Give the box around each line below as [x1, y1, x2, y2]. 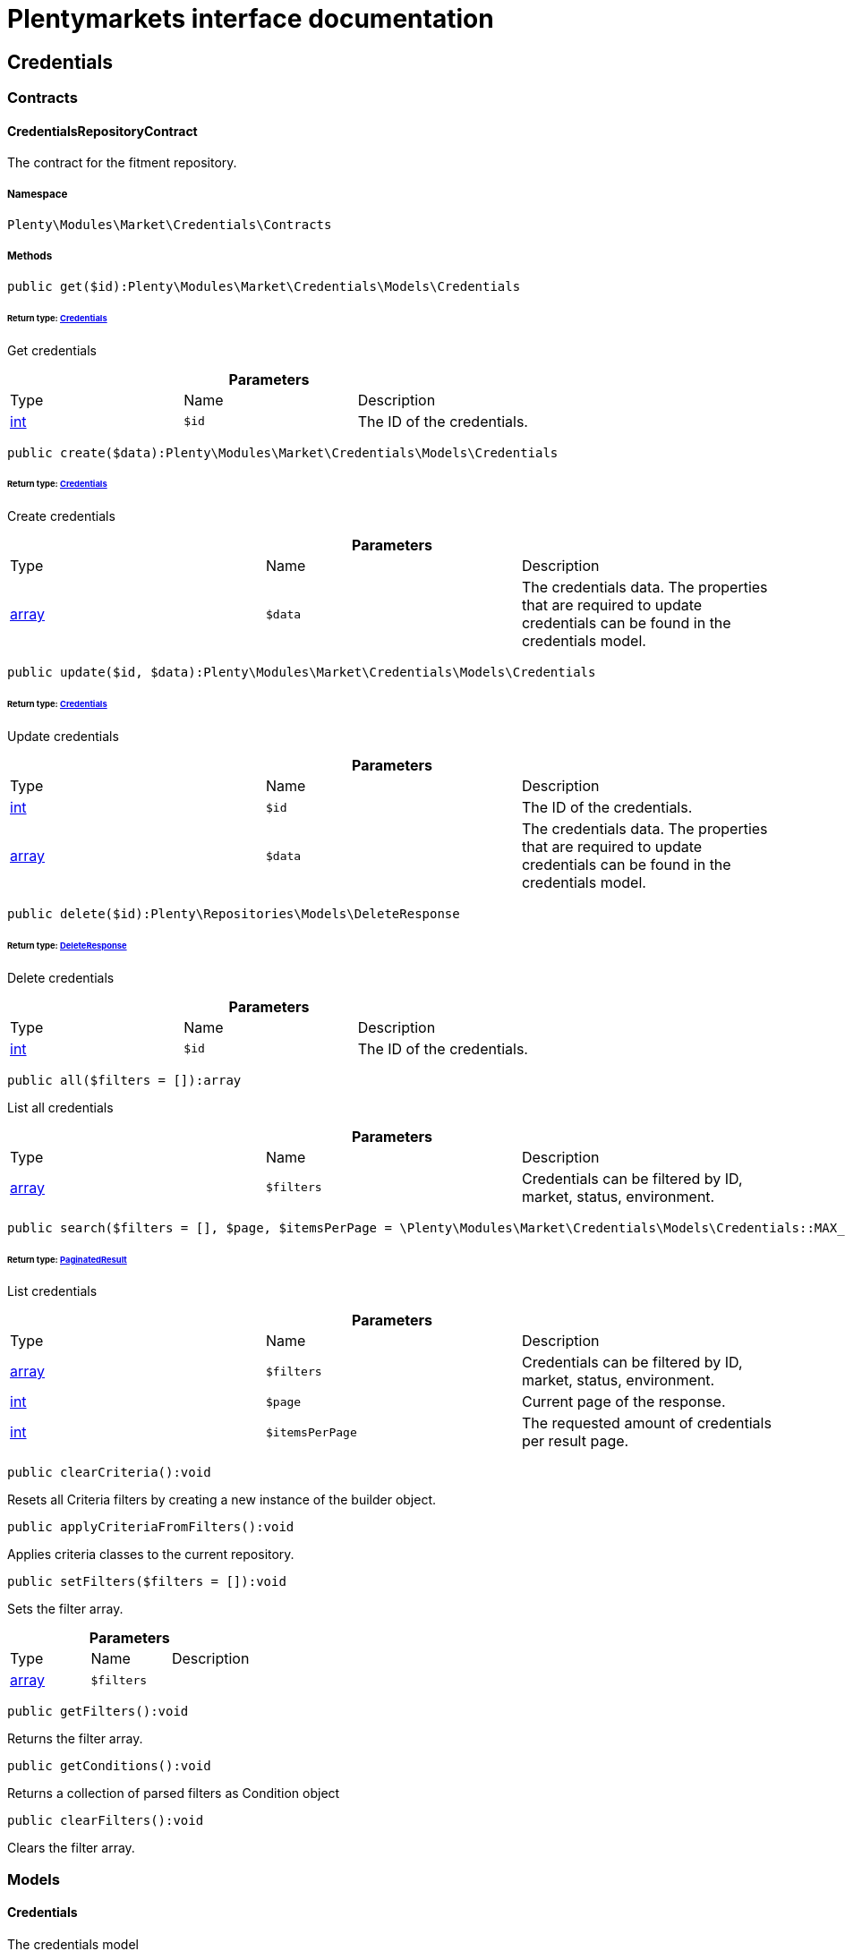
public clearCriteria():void [7, 1465, 211, 1480]
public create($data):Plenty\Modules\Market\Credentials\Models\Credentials [7, 445, 559, 460]
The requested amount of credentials [521, 1414, 772, 1433]
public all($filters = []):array [7, 1072, 242, 1087]
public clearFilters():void [7, 1813, 204, 1828]
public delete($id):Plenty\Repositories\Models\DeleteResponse [7, 907, 460, 922]
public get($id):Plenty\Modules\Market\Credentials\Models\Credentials [7, 278, 521, 294]
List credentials [7, 1283, 98, 1299]
